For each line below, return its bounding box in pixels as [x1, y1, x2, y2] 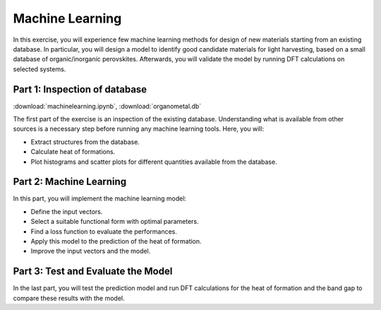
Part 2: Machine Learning [13, 176, 127, 188]
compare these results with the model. [13, 294, 125, 302]
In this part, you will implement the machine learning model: [13, 194, 187, 203]
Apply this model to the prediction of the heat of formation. [30, 237, 202, 246]
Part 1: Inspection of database [13, 83, 147, 95]
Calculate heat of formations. [30, 148, 116, 156]
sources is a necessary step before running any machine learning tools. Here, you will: [13, 124, 265, 133]
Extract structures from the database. [30, 138, 140, 146]
